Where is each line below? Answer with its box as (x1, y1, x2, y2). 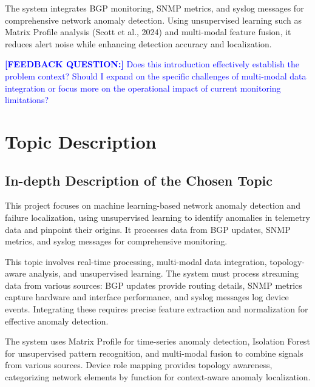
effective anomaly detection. (5, 314, 109, 327)
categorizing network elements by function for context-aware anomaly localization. (5, 371, 311, 383)
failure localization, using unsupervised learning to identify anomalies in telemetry (5, 210, 310, 223)
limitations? (5, 93, 49, 106)
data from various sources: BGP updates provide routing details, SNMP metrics (5, 278, 302, 291)
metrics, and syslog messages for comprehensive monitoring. (5, 235, 228, 247)
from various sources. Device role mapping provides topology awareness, (5, 358, 273, 371)
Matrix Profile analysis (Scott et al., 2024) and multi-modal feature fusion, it (5, 25, 291, 38)
